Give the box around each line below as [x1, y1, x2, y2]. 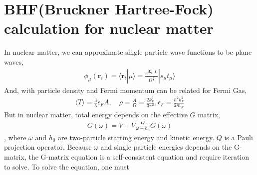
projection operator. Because [4, 142, 92, 152]
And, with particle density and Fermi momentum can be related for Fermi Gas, [4, 85, 247, 95]
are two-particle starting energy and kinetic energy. [58, 132, 215, 142]
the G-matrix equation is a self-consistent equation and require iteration [28, 152, 250, 162]
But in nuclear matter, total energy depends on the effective [4, 109, 188, 119]
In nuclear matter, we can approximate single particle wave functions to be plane [4, 47, 252, 57]
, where [4, 132, 26, 142]
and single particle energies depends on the [100, 142, 232, 152]
